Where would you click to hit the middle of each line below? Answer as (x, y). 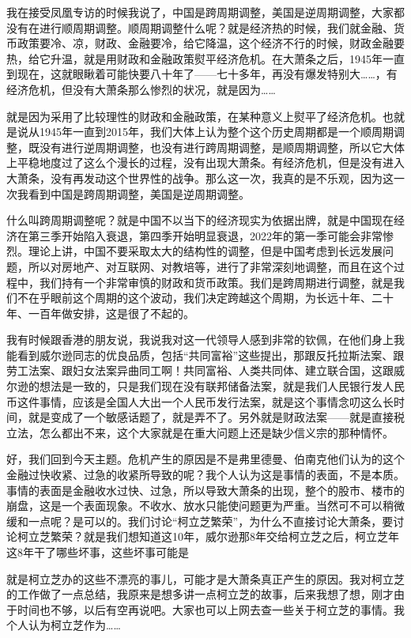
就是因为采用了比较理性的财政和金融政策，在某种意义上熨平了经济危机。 (194, 116)
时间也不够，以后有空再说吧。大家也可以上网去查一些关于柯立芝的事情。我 (211, 609)
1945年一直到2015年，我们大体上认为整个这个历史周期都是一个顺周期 (216, 132)
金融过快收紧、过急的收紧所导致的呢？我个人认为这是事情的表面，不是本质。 (205, 475)
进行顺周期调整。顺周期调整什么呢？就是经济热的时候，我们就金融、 (216, 27)
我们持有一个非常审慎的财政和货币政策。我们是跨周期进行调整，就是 (216, 282)
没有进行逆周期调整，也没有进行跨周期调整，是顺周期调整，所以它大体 (222, 147)
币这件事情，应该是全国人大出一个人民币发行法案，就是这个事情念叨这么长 (200, 401)
